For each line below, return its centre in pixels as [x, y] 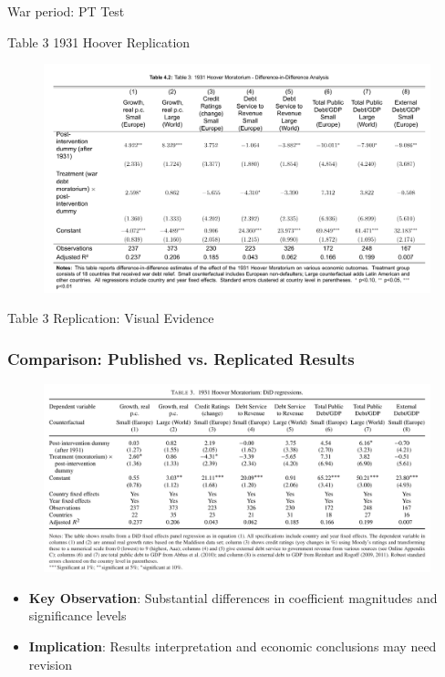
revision [50, 664]
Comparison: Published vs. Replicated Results [181, 358]
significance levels [78, 615]
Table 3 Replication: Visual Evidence [111, 318]
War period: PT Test [66, 11]
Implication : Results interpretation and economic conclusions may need [233, 646]
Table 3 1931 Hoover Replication [99, 42]
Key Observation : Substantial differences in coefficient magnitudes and [233, 597]
